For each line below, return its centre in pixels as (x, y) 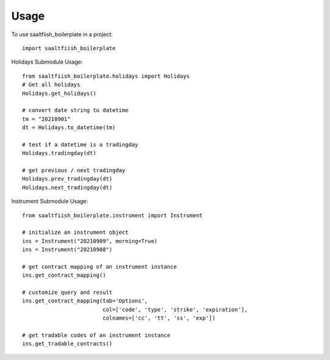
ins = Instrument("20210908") (68, 250)
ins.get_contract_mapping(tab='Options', (85, 301)
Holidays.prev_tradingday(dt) (68, 179)
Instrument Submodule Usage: (50, 201)
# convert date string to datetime (75, 111)
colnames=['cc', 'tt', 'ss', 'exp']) (159, 318)
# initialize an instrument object (75, 232)
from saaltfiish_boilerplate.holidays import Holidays (106, 76)
